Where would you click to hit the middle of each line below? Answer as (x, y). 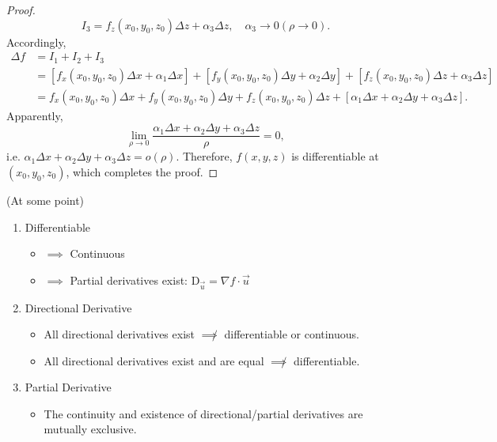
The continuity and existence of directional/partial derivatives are (203, 413)
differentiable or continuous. (292, 334)
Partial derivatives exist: (129, 280)
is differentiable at (335, 156)
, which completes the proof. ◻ (142, 171)
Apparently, (35, 115)
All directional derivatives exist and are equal (154, 360)
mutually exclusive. (90, 429)
